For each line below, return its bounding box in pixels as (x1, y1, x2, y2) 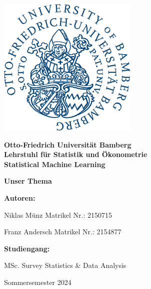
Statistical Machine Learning (4, 159, 105, 169)
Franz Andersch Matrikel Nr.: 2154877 (4, 226, 121, 237)
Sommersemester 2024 (4, 276, 71, 287)
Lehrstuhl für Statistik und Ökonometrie (4, 149, 147, 160)
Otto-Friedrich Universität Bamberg (4, 139, 131, 150)
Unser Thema (4, 176, 52, 186)
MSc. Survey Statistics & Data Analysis (4, 260, 126, 270)
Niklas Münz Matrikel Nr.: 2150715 (4, 209, 112, 220)
